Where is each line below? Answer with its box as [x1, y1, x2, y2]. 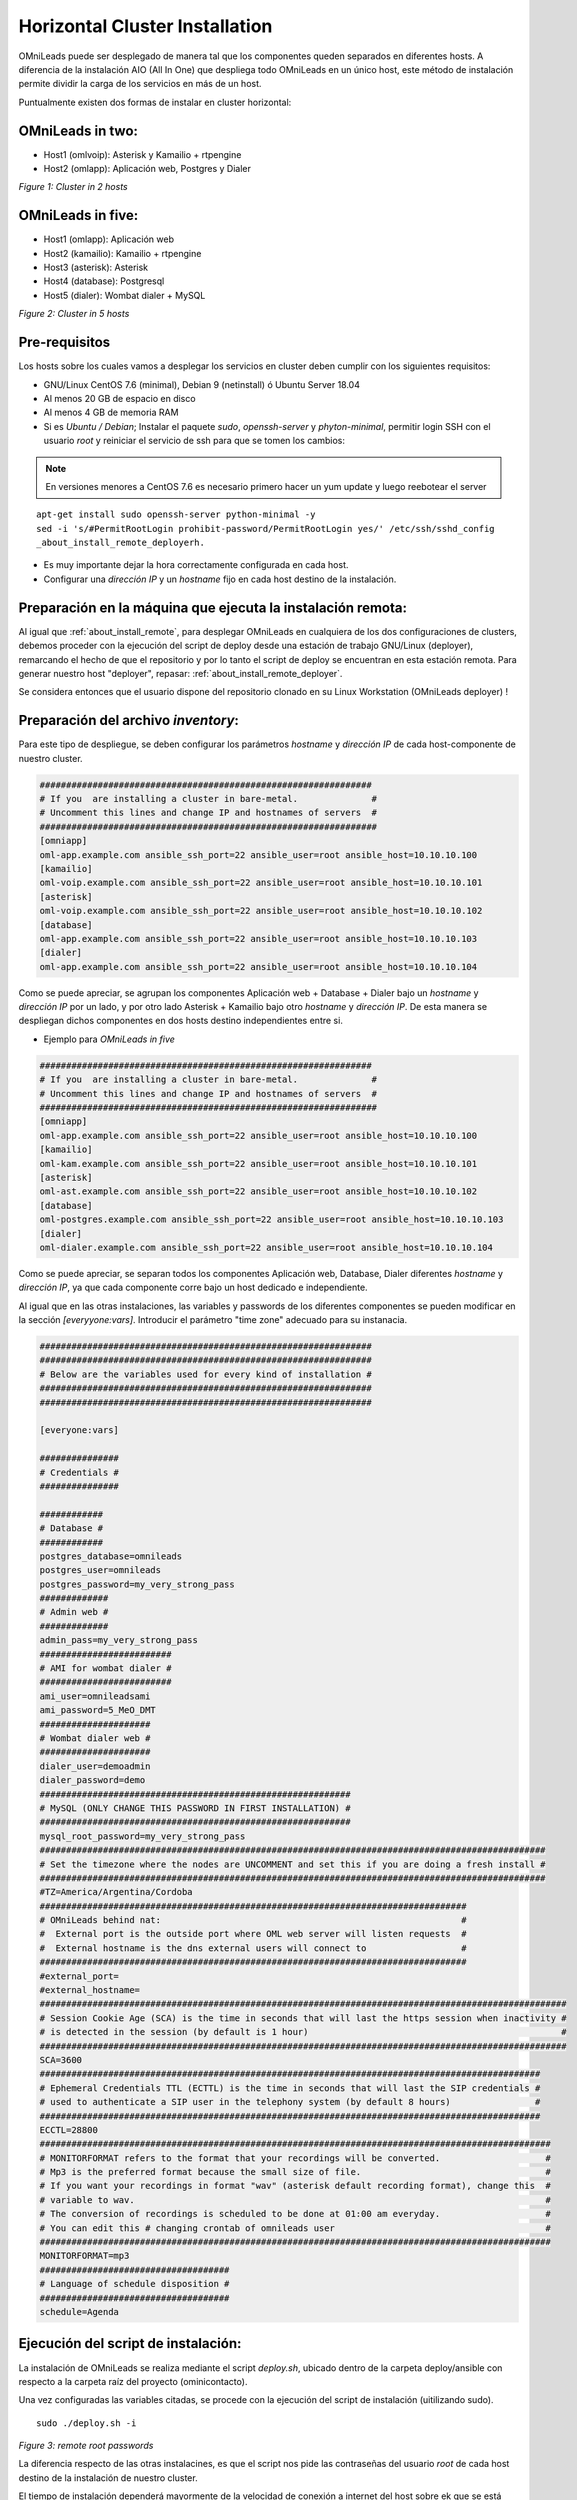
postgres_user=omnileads [39, 1565, 162, 1576]
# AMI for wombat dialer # [39, 1663, 172, 1674]
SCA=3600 [39, 2054, 83, 2065]
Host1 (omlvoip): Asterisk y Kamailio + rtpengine [43, 148, 242, 160]
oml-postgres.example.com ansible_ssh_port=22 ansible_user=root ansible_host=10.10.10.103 [39, 1214, 504, 1225]
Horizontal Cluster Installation [18, 15, 273, 37]
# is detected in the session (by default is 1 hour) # [39, 2026, 567, 2038]
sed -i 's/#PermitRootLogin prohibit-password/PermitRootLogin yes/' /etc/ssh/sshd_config [36, 523, 495, 534]
